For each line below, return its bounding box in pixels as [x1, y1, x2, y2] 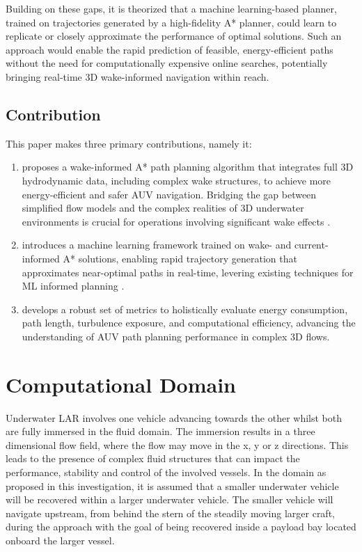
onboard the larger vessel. [6, 533, 115, 547]
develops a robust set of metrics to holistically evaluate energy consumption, [22, 301, 348, 316]
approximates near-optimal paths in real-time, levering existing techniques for [22, 265, 354, 279]
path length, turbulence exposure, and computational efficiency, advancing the [22, 315, 356, 330]
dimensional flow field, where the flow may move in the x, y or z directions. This [6, 437, 349, 452]
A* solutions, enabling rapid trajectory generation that [63, 251, 297, 265]
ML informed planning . [22, 278, 125, 293]
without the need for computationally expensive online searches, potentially [6, 56, 328, 70]
